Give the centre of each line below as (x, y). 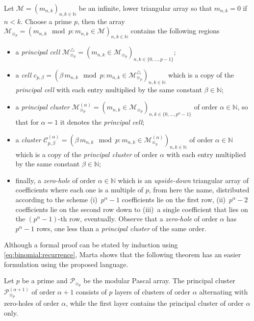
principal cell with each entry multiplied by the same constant (109, 89)
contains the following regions (175, 31)
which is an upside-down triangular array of (183, 180)
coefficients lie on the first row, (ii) (174, 199)
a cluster (28, 139)
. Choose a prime (46, 21)
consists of (91, 292)
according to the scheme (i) (56, 199)
